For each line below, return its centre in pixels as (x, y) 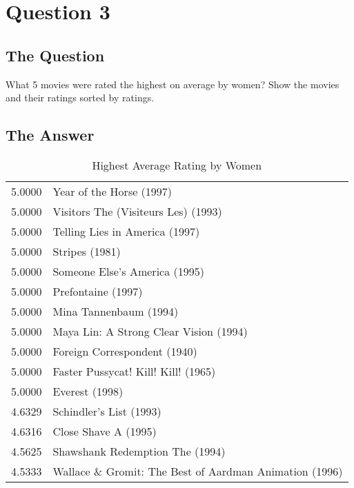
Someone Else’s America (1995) (128, 271)
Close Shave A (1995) (105, 431)
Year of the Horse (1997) (112, 191)
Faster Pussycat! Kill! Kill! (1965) (134, 371)
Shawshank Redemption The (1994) (139, 451)
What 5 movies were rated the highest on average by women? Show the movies (173, 84)
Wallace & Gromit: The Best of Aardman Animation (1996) (198, 471)
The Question (55, 55)
